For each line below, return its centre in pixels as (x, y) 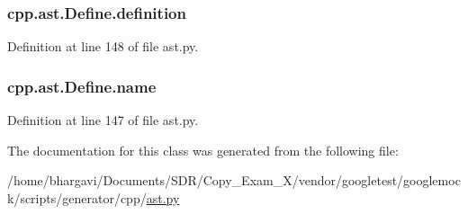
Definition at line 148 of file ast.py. (103, 46)
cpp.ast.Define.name (82, 86)
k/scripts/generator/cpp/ (77, 197)
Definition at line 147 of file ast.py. (103, 120)
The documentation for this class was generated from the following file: (203, 150)
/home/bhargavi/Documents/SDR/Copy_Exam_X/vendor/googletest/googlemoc (234, 180)
